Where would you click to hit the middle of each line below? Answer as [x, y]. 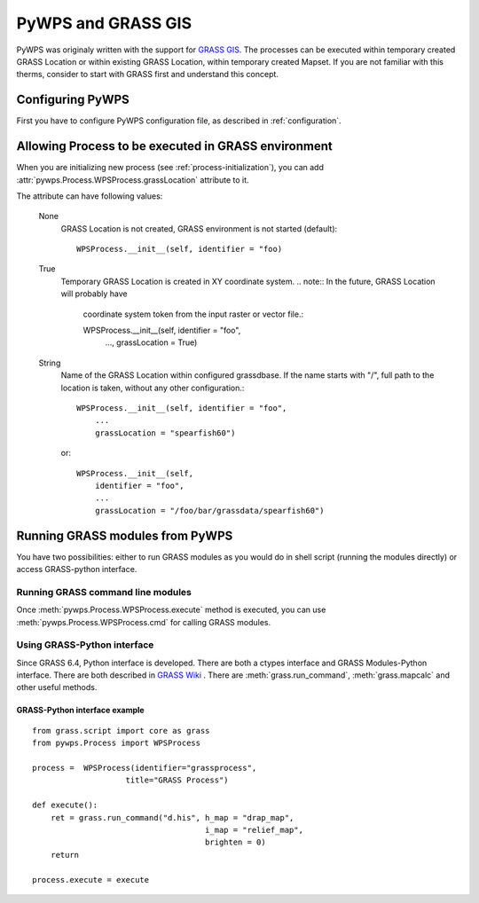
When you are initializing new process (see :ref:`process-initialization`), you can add [170, 168]
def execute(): [65, 805]
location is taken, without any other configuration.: [153, 388]
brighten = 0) [235, 842]
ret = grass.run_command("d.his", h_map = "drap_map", [172, 817]
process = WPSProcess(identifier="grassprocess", [145, 768]
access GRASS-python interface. [77, 569]
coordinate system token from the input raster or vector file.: [193, 314]
